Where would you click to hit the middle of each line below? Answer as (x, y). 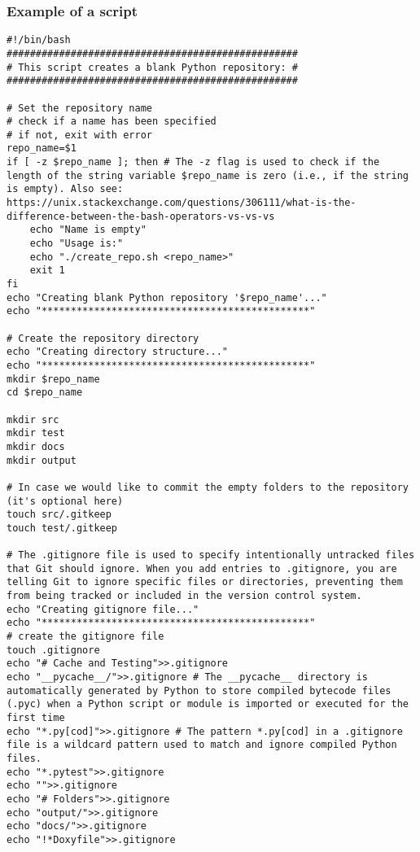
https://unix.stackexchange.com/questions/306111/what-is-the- (182, 203)
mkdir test (36, 433)
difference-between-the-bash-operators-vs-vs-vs (141, 216)
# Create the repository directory (103, 338)
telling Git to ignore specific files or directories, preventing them (205, 582)
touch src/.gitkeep (59, 515)
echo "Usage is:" (77, 244)
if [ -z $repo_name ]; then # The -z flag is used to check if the (193, 162)
